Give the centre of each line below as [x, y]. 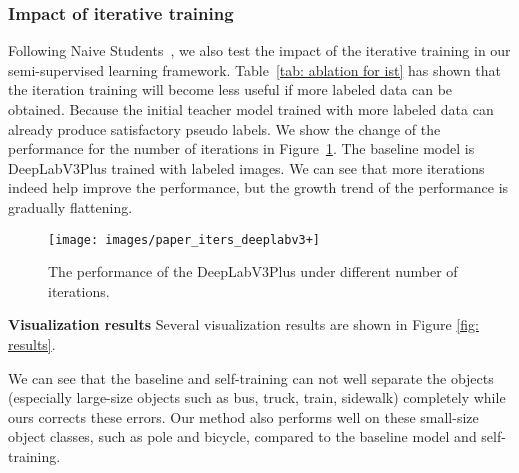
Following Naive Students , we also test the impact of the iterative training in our [259, 50]
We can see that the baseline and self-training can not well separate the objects [251, 377]
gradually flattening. [70, 206]
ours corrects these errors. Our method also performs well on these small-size [243, 416]
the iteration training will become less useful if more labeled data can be [230, 89]
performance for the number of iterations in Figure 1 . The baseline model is [241, 148]
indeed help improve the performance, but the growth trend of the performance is [258, 187]
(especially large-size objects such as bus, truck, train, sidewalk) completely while [257, 397]
